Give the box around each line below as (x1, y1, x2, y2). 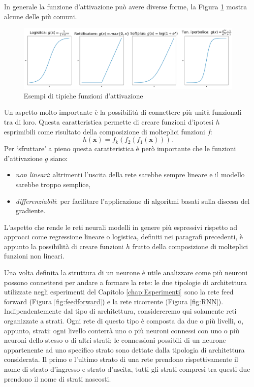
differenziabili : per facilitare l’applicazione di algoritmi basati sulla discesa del (15, 195, 250, 206)
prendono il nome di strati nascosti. (4, 373, 111, 384)
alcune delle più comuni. (4, 11, 77, 21)
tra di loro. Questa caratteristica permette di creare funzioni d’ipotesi (4, 116, 214, 127)
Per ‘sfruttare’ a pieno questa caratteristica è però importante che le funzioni (4, 143, 236, 154)
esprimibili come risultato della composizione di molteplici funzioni (4, 126, 205, 136)
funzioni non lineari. (4, 251, 64, 261)
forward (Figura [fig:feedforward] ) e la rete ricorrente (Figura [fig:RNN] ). (4, 296, 223, 306)
